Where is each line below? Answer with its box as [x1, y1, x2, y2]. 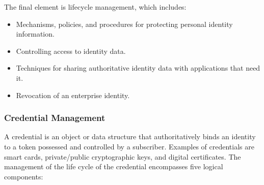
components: [4, 171, 43, 181]
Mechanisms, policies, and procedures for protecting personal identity [16, 18, 233, 29]
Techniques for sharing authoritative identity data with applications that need [16, 63, 260, 73]
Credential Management [4, 111, 105, 124]
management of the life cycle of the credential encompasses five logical [4, 161, 223, 172]
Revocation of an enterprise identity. [16, 89, 130, 100]
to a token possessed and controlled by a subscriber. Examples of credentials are [4, 141, 254, 151]
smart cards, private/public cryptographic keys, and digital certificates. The [4, 151, 241, 162]
